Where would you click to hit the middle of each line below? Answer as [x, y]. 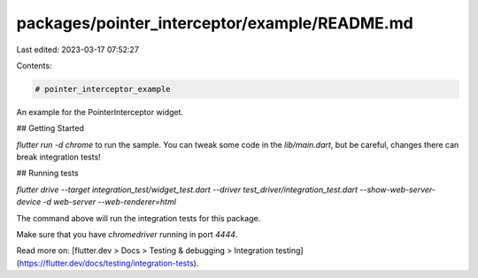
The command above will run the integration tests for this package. [139, 218]
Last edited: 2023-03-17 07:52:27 [77, 50]
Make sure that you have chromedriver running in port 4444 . [127, 235]
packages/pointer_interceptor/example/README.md [215, 23]
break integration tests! [58, 157]
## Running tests [47, 174]
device [29, 202]
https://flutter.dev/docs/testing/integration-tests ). [109, 263]
